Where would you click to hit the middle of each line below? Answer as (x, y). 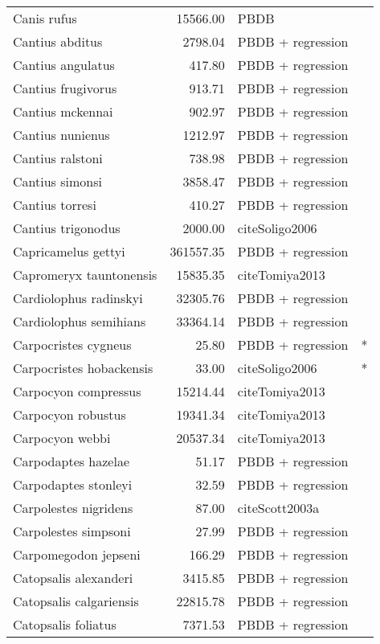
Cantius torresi (55, 205)
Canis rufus (45, 18)
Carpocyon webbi (62, 438)
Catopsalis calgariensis (76, 601)
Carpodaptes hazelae (72, 461)
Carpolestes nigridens (73, 508)
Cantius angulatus (64, 65)
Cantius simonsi (57, 181)
